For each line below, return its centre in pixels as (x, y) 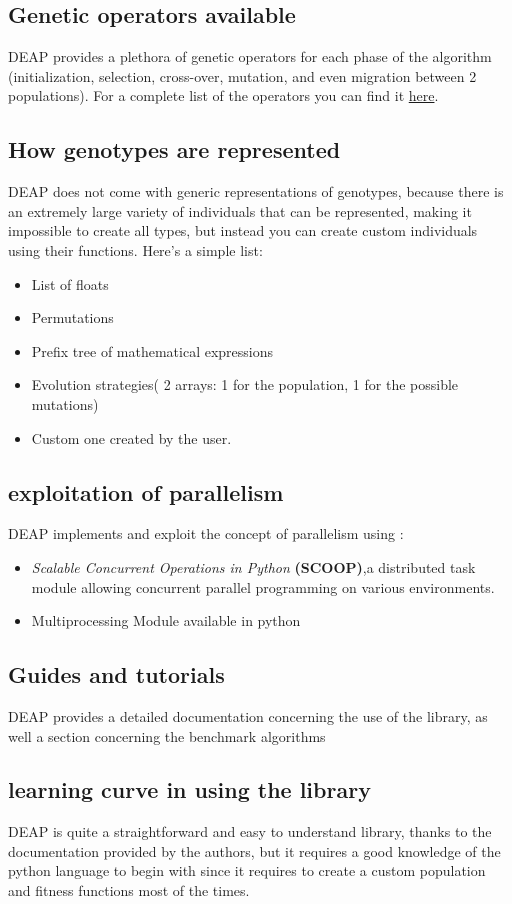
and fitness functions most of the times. (129, 890)
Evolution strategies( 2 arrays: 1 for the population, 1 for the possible (245, 384)
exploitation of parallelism (146, 491)
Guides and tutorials (116, 674)
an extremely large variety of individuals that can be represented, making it (240, 210)
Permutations (72, 317)
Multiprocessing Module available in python (166, 620)
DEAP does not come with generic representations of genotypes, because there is (256, 191)
